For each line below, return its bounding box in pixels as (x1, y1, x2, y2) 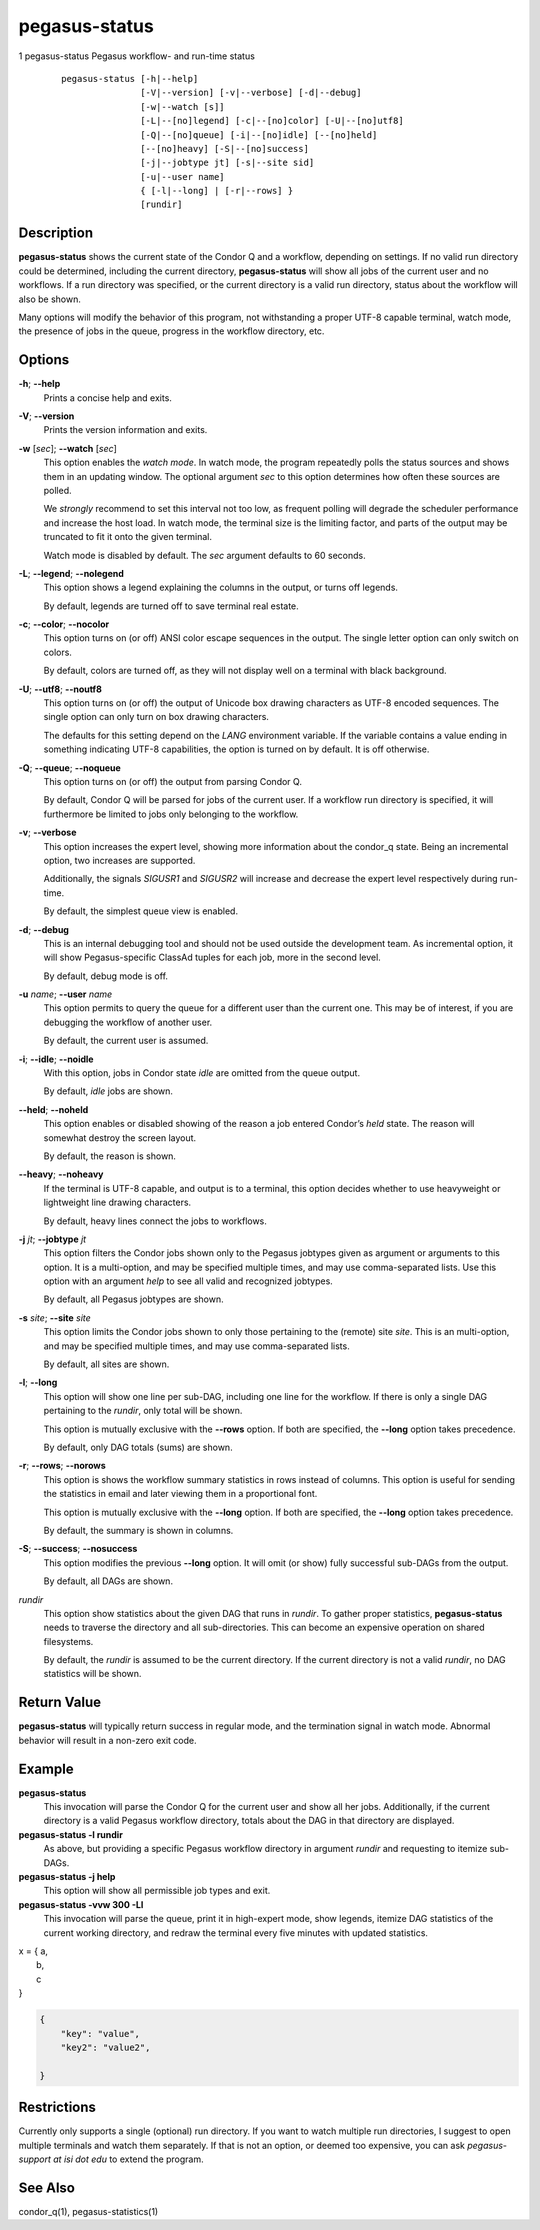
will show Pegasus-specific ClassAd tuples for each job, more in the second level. (43, 951, 382, 964)
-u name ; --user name (18, 988, 113, 1000)
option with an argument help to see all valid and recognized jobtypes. (43, 1275, 334, 1287)
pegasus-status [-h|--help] (61, 73, 199, 84)
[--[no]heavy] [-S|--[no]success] (140, 143, 310, 154)
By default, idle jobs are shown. (43, 1085, 174, 1097)
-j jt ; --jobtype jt (18, 1233, 87, 1245)
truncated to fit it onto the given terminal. (43, 531, 212, 543)
